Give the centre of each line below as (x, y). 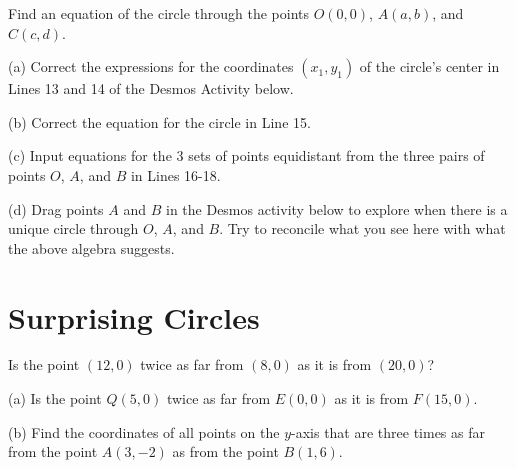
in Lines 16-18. (175, 174)
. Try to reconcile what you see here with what (362, 228)
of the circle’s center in (429, 66)
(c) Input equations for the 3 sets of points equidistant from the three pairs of (246, 155)
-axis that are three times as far (388, 431)
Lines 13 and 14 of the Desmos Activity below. (151, 88)
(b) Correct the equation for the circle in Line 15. (159, 121)
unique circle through (73, 228)
